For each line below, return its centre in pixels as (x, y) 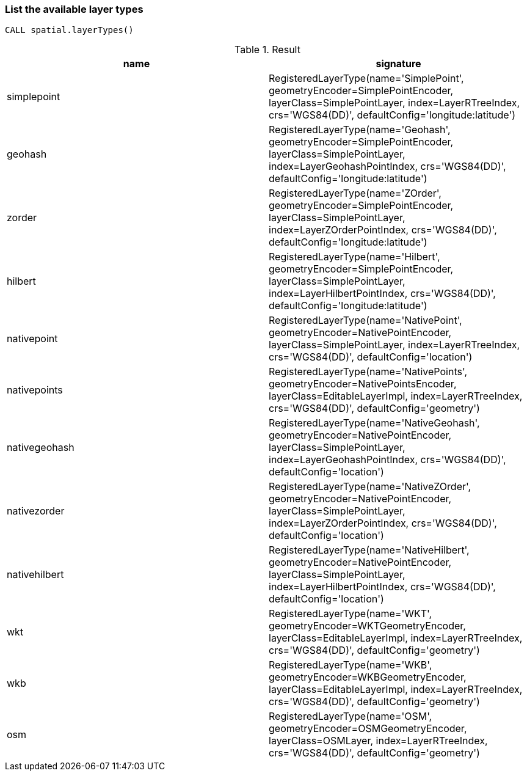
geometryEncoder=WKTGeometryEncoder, (367, 626)
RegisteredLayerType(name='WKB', (351, 665)
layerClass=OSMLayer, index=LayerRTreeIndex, (378, 741)
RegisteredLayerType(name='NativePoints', (368, 372)
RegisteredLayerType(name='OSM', (351, 716)
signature (398, 64)
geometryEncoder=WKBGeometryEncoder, (368, 677)
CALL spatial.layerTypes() (69, 30)
